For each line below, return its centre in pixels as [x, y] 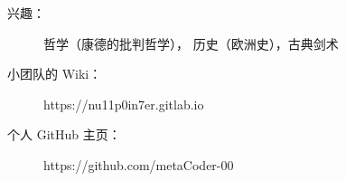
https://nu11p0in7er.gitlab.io [124, 104]
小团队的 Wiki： [55, 74]
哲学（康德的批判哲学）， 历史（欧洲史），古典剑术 [191, 43]
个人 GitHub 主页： [64, 134]
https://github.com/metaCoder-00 [139, 164]
